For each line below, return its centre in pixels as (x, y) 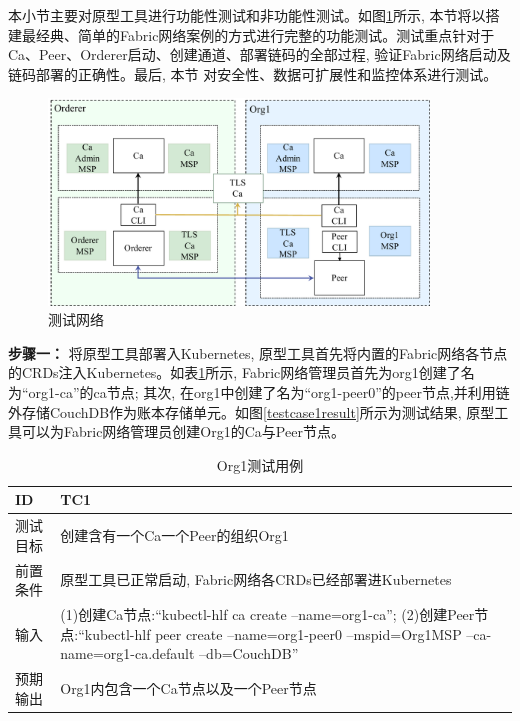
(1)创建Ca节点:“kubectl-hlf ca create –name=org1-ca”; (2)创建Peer (267, 614)
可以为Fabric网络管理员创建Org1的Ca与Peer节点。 (183, 431)
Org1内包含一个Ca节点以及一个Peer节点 (188, 687)
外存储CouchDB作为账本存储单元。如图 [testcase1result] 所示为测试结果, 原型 (251, 411)
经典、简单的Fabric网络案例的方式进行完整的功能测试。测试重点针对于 (265, 34)
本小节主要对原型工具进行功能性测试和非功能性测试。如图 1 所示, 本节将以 (247, 15)
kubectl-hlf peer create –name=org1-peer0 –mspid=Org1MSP (273, 633)
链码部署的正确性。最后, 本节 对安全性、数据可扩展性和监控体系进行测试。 (253, 73)
